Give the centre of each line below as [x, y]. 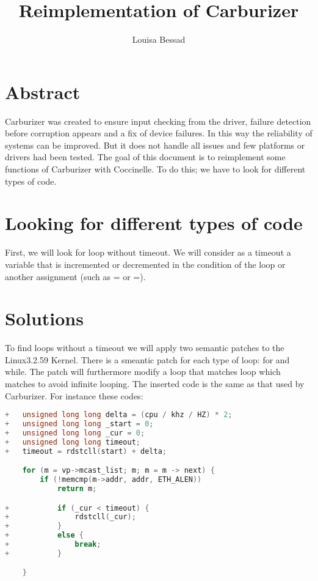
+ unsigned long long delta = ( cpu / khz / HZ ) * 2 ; [119, 415]
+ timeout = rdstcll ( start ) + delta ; [86, 451]
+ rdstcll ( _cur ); [70, 517]
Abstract [43, 91]
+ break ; [53, 545]
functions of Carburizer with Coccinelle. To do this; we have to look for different [155, 169]
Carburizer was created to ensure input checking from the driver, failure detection [158, 121]
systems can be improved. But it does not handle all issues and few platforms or [155, 145]
